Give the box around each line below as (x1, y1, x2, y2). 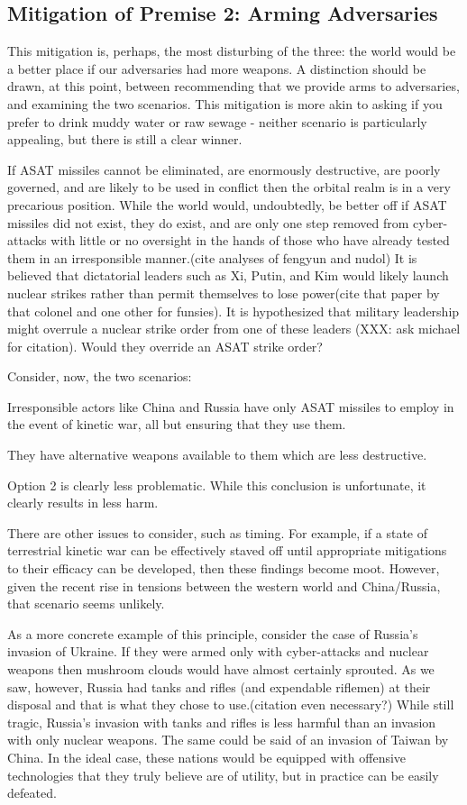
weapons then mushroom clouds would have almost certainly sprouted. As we (7, 660, 435, 679)
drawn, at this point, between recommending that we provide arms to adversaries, (7, 77, 460, 96)
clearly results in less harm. (7, 493, 159, 512)
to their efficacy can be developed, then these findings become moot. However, (7, 559, 440, 578)
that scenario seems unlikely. (7, 594, 165, 613)
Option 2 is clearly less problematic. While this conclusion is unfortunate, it (7, 475, 426, 494)
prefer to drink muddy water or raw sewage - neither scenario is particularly (7, 112, 427, 131)
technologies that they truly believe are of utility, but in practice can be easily (7, 765, 439, 784)
